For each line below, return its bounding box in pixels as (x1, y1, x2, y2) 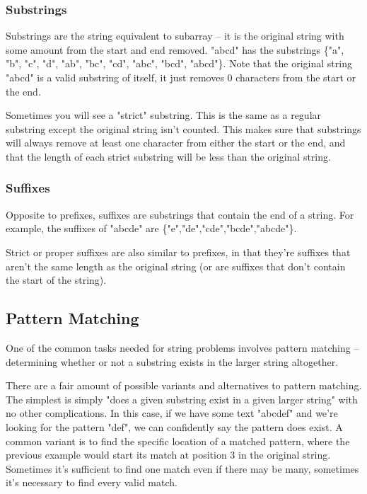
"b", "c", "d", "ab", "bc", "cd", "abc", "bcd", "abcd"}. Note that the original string (6, 56, 352, 71)
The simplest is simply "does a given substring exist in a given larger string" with (6, 391, 358, 406)
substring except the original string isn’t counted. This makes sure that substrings (6, 121, 361, 136)
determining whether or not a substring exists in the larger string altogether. (6, 354, 339, 369)
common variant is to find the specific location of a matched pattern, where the (6, 433, 350, 448)
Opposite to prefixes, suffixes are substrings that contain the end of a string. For (6, 207, 354, 222)
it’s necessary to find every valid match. (6, 475, 177, 490)
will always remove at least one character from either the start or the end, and (6, 135, 346, 150)
